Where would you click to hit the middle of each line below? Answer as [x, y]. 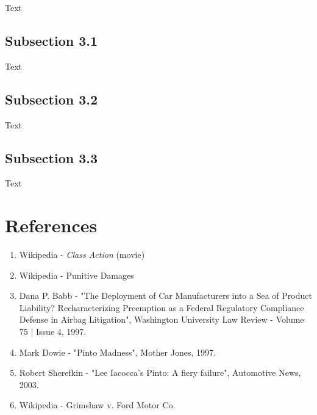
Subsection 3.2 [52, 99]
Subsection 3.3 [52, 157]
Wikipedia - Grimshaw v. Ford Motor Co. [97, 405]
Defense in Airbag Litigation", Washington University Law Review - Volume [162, 319]
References [51, 225]
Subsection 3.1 [52, 40]
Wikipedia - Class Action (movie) [82, 255]
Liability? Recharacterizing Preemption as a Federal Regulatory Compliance [162, 307]
